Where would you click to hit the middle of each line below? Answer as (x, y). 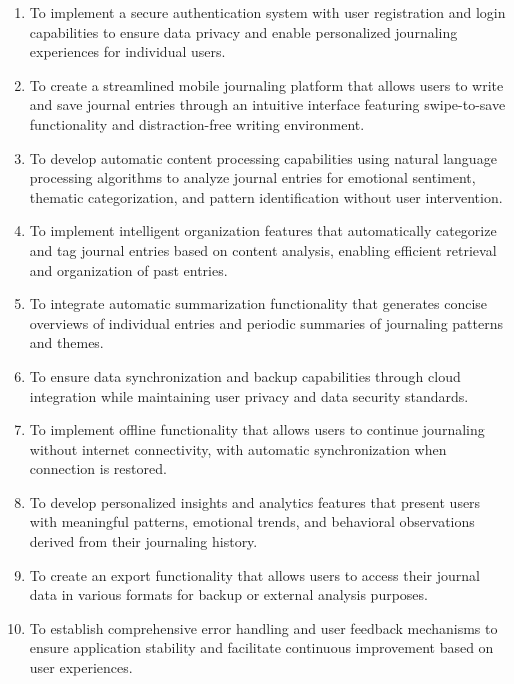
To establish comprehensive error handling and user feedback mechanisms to (263, 627)
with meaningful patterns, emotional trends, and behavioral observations (252, 521)
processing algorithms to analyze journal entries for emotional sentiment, (252, 177)
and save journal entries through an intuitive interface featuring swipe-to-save (267, 104)
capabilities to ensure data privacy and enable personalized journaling (243, 31)
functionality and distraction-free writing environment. (197, 123)
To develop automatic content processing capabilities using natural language (263, 157)
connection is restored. (98, 468)
